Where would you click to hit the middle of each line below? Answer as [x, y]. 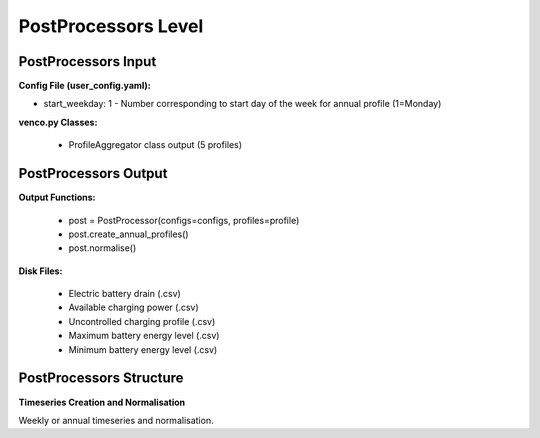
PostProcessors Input [87, 61]
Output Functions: [57, 197]
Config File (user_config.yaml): [85, 86]
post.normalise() [102, 248]
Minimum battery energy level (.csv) [143, 349]
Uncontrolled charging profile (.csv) [142, 321]
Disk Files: [40, 271]
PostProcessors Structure [101, 378]
